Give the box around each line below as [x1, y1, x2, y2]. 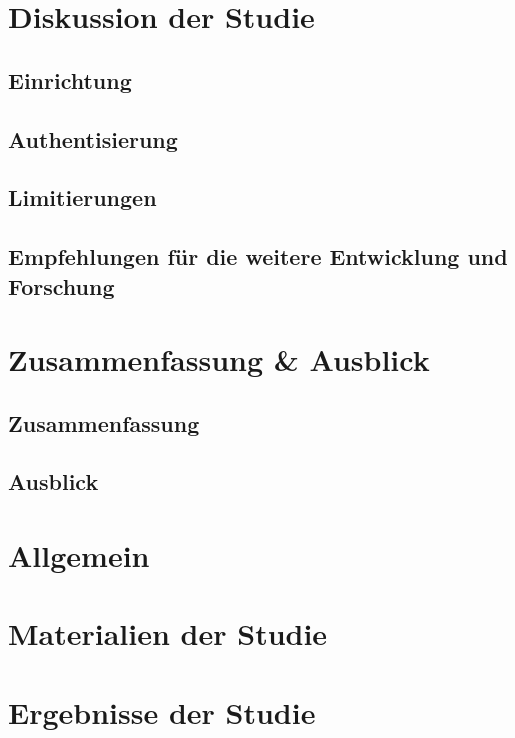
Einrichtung [8, 64, 132, 95]
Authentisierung [8, 123, 178, 154]
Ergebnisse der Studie [8, 691, 316, 732]
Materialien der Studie [8, 613, 328, 654]
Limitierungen [8, 182, 157, 213]
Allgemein [8, 535, 150, 576]
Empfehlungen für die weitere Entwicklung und [8, 241, 508, 272]
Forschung [8, 270, 115, 301]
